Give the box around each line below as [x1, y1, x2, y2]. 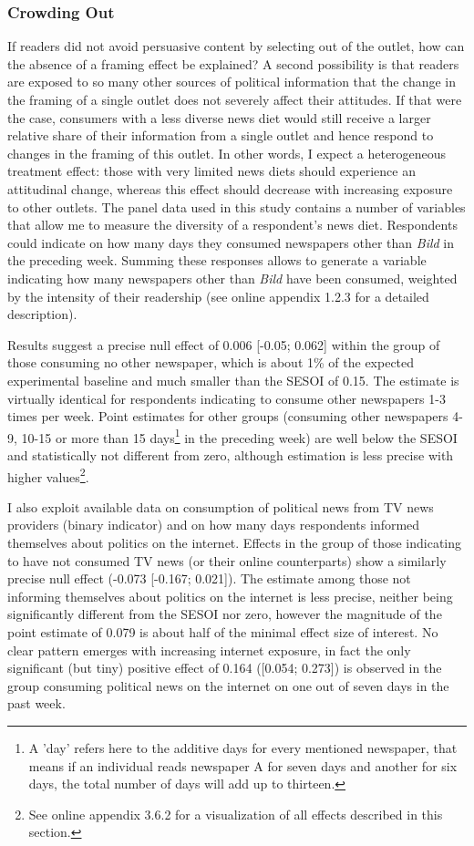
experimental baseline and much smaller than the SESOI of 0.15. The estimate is [7, 370, 459, 389]
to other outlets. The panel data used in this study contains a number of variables [7, 197, 466, 216]
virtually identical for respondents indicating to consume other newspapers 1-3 [7, 388, 446, 408]
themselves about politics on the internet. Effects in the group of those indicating [7, 532, 462, 552]
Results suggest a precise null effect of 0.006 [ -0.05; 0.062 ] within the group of [7, 335, 440, 354]
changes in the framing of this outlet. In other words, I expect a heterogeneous [7, 143, 447, 162]
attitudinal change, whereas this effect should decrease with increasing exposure [7, 179, 453, 198]
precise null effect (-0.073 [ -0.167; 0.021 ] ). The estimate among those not [7, 569, 411, 588]
